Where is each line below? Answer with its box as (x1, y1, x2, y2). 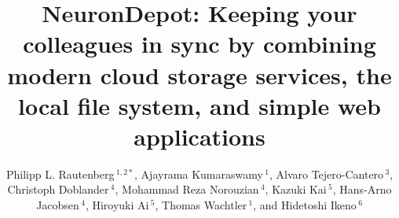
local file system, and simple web (18, 89, 381, 121)
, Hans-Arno (332, 181, 392, 198)
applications (134, 120, 265, 152)
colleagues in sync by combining (23, 28, 376, 60)
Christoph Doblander (7, 181, 109, 198)
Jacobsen (36, 197, 79, 213)
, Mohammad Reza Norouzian (115, 181, 259, 198)
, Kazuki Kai (265, 181, 327, 198)
